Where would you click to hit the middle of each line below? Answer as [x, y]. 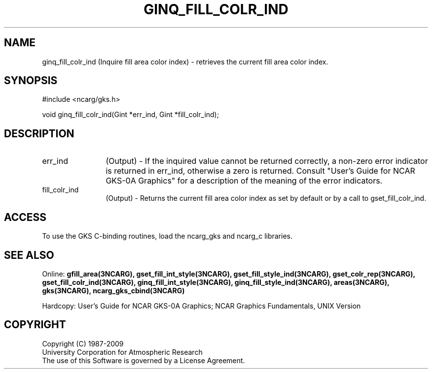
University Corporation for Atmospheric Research [122, 352]
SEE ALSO [29, 255]
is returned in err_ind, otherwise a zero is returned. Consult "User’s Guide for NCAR [260, 171]
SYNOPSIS [31, 81]
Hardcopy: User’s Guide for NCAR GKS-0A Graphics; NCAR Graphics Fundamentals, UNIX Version [201, 306]
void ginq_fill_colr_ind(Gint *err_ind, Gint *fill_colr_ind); [130, 115]
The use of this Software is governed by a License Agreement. [144, 360]
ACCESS [25, 217]
